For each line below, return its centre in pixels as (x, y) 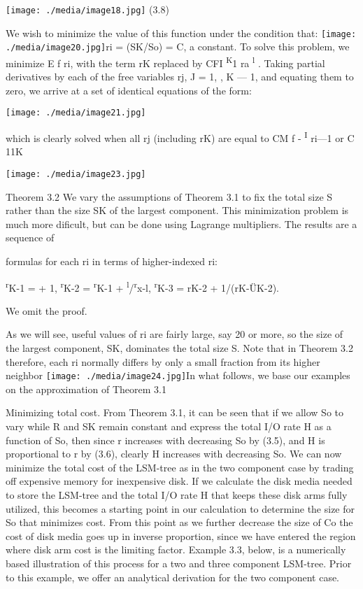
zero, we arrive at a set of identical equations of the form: (129, 90)
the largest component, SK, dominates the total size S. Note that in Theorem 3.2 (179, 347)
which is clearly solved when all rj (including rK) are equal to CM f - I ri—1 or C (180, 137)
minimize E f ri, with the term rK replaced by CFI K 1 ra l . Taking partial (165, 62)
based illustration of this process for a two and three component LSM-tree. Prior (179, 563)
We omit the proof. (47, 310)
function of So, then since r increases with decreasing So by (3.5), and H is (165, 440)
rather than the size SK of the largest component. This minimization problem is (177, 210)
